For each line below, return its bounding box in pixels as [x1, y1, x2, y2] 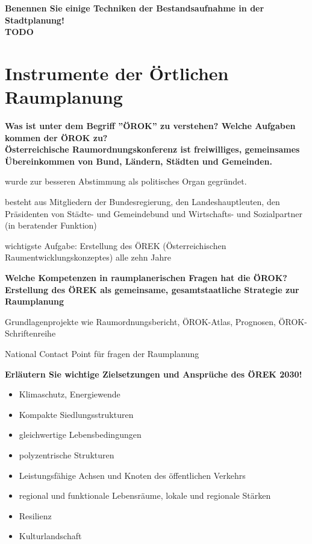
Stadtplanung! [5, 13, 64, 26]
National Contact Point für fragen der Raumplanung [5, 347, 199, 359]
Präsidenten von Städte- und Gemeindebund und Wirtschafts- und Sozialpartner [5, 207, 302, 220]
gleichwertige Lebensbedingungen [19, 428, 142, 441]
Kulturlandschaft [19, 530, 82, 542]
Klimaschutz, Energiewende [19, 388, 120, 400]
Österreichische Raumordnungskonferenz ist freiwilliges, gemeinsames [5, 143, 300, 156]
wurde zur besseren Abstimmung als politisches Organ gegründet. [5, 175, 247, 188]
